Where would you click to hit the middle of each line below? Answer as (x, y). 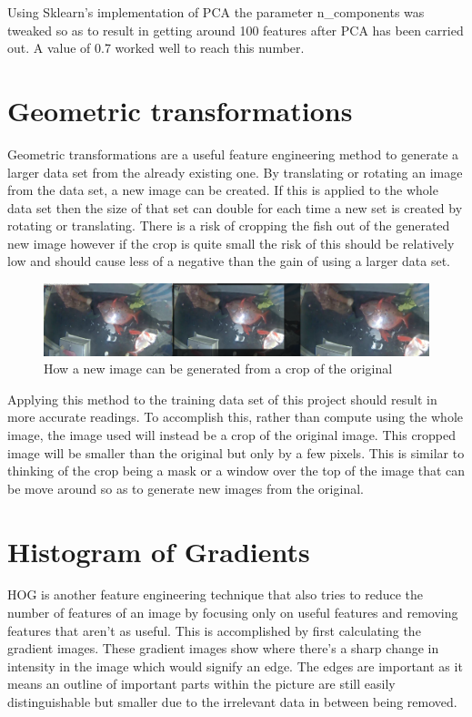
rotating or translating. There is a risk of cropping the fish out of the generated (229, 225)
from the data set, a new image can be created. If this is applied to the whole (223, 190)
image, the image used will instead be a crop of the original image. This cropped (232, 434)
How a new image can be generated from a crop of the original (218, 369)
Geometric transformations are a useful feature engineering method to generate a (233, 154)
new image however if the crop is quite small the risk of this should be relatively (231, 243)
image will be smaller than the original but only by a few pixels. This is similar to (236, 452)
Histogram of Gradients (159, 551)
